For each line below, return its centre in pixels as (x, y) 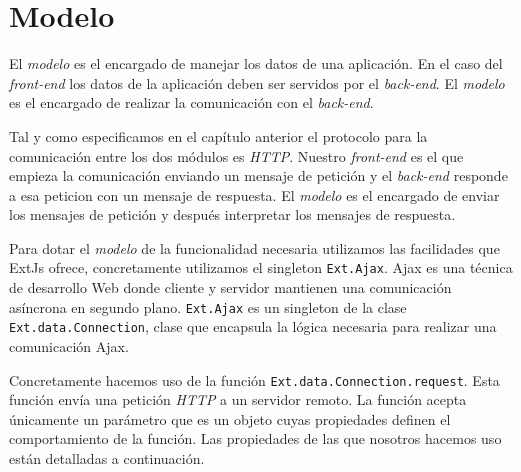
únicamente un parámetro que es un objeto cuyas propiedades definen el (230, 418)
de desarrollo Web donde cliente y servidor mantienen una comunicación (230, 287)
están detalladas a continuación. (107, 458)
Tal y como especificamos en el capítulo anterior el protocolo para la (218, 135)
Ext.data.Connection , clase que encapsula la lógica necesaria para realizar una (253, 326)
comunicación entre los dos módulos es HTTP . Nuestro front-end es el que (236, 155)
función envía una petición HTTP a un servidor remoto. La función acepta (238, 399)
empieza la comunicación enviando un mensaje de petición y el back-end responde (258, 175)
